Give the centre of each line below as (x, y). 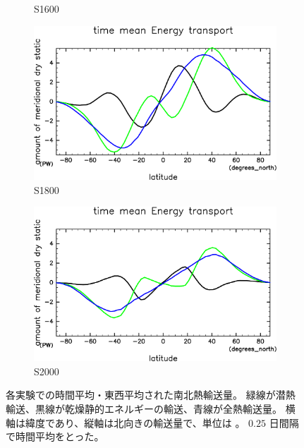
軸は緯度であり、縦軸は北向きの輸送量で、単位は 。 (126, 422)
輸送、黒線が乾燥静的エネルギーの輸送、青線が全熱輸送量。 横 (151, 408)
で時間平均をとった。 (55, 436)
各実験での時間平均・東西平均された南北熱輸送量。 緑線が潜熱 (151, 395)
